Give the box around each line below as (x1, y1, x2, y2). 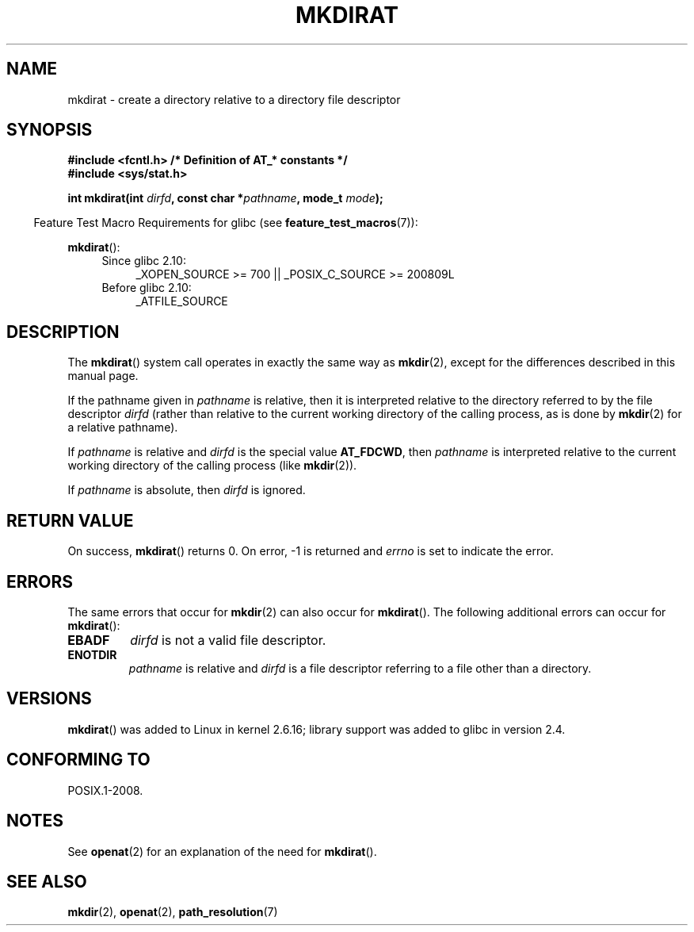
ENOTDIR (67, 647, 117, 662)
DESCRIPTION (6, 321, 120, 342)
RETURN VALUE (6, 510, 134, 531)
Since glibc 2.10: (101, 254, 186, 268)
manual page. (67, 369, 139, 383)
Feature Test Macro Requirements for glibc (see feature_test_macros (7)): (33, 216, 418, 230)
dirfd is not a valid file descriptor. (130, 631, 326, 648)
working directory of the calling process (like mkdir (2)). (67, 458, 357, 473)
